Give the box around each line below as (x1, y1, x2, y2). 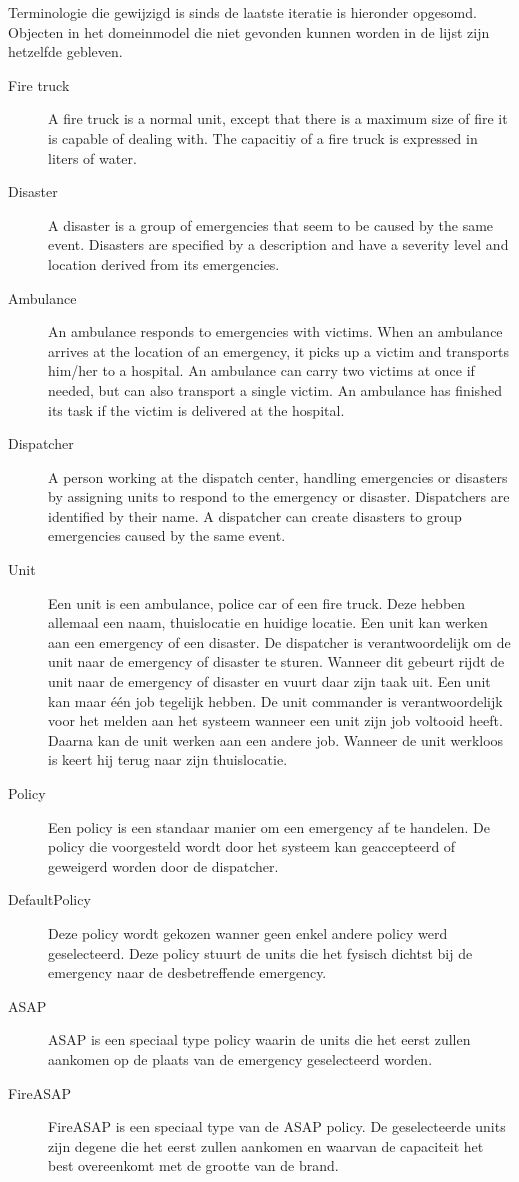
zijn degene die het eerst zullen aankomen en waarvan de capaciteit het (48, 1135, 484, 1156)
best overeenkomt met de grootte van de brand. (48, 1155, 339, 1176)
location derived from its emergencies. (48, 253, 280, 274)
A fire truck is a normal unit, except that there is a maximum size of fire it (48, 108, 508, 129)
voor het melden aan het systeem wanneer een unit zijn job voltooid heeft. (48, 710, 503, 731)
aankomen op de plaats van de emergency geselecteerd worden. (48, 1048, 433, 1069)
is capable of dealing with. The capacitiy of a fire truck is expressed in (48, 127, 478, 148)
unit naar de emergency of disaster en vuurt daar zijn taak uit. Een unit (48, 671, 491, 692)
